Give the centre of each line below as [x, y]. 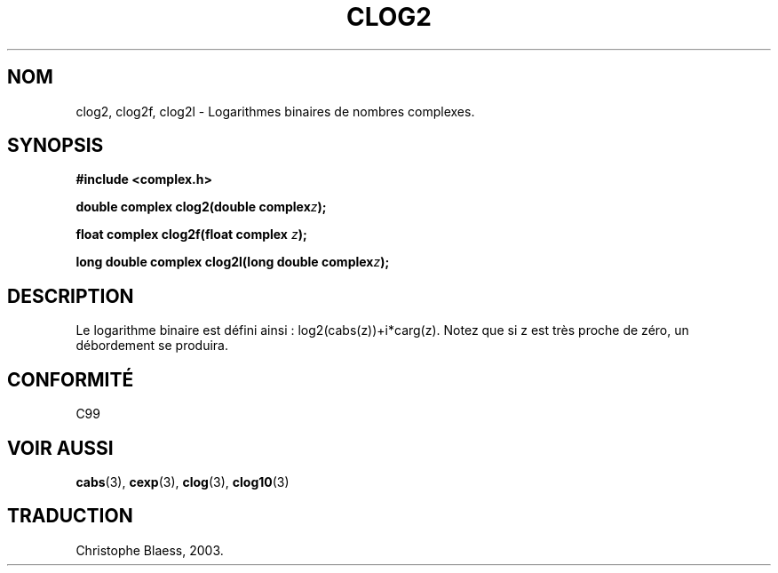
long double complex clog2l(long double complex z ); [233, 262]
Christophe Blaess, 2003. [150, 550]
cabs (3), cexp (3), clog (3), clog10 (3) [183, 481]
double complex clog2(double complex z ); [201, 207]
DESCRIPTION [71, 296]
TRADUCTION [70, 516]
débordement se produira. [152, 346]
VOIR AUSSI [60, 448]
